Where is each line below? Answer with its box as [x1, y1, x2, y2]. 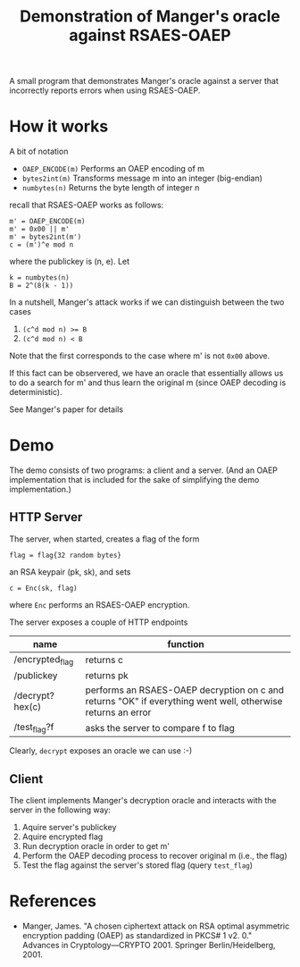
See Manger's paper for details [9, 404, 123, 415]
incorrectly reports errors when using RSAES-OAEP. [9, 85, 201, 96]
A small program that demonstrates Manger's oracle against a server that [9, 76, 279, 87]
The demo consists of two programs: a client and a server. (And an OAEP [9, 465, 279, 475]
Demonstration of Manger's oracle [19, 6, 281, 27]
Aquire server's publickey [21, 822, 117, 833]
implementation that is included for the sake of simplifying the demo [9, 475, 260, 485]
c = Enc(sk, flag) [9, 584, 78, 593]
